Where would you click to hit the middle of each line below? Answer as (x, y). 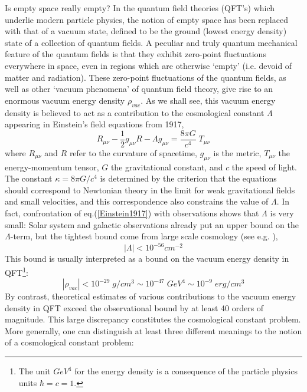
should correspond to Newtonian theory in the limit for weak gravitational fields (150, 190)
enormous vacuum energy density (65, 100)
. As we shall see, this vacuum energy (208, 100)
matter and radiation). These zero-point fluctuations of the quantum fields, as (146, 77)
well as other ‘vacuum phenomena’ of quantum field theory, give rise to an (139, 89)
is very (282, 213)
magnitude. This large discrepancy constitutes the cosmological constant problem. (153, 319)
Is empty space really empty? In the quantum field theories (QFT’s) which (140, 8)
